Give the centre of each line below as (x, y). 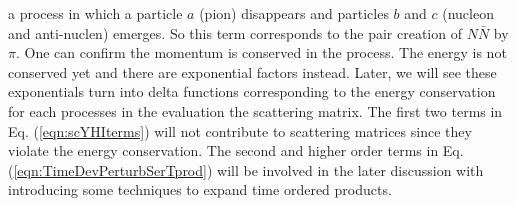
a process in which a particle (95, 13)
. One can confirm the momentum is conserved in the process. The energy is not (261, 52)
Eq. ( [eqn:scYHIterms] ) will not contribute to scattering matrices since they (240, 130)
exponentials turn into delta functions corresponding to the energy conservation (252, 91)
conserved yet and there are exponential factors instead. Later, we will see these (252, 71)
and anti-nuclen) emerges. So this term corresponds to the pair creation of (235, 32)
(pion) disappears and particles (294, 13)
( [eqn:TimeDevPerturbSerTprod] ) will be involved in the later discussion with (246, 169)
